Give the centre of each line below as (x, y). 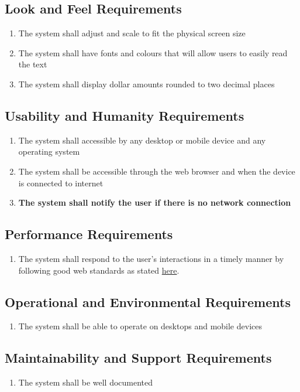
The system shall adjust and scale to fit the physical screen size (132, 33)
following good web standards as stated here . (99, 270)
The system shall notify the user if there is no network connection (155, 202)
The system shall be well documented (86, 382)
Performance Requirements (89, 234)
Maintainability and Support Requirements (138, 358)
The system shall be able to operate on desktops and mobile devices (140, 326)
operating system (49, 151)
